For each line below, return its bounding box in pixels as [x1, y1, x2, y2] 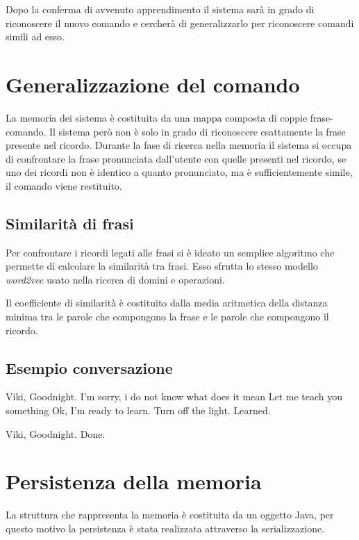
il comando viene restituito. [6, 178, 122, 193]
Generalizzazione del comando [6, 69, 300, 98]
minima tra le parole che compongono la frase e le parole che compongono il [6, 309, 329, 324]
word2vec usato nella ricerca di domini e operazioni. [6, 272, 225, 286]
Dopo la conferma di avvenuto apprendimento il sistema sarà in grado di [6, 2, 315, 16]
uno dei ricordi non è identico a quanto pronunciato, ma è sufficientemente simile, [6, 165, 353, 179]
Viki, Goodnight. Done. [6, 426, 106, 441]
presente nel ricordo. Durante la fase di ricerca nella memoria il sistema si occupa [6, 138, 352, 152]
